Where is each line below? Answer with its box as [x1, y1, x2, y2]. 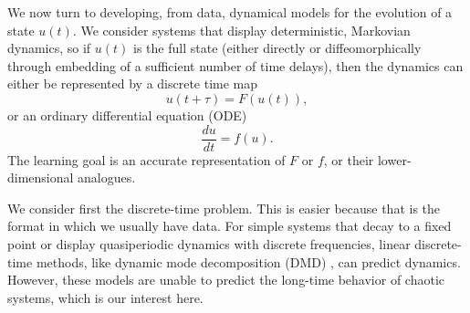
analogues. [78, 168, 136, 187]
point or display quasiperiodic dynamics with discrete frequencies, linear [7, 235, 411, 253]
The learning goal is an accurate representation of [7, 150, 286, 169]
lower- [377, 150, 412, 169]
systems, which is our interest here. [7, 287, 204, 307]
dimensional [7, 168, 74, 187]
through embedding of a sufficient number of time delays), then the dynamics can [7, 56, 464, 75]
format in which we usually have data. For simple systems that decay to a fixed [7, 216, 452, 235]
